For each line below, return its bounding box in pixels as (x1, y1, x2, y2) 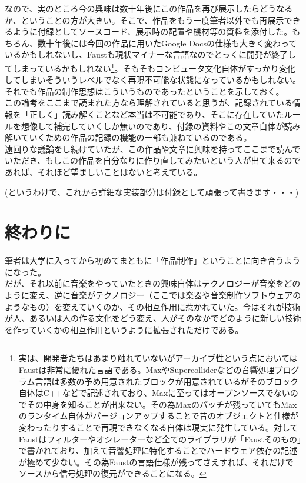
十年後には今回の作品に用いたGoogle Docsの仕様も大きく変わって (45, 36, 297, 49)
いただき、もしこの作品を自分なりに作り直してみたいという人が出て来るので (5, 154, 301, 166)
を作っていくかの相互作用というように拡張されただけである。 (5, 323, 244, 335)
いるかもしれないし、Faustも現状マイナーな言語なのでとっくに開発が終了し (5, 48, 297, 61)
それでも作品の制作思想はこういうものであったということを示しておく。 (5, 85, 284, 97)
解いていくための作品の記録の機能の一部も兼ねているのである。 (5, 131, 252, 144)
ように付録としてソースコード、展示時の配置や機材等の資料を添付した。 (12, 25, 292, 38)
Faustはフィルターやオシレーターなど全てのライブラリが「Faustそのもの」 (18, 432, 301, 445)
